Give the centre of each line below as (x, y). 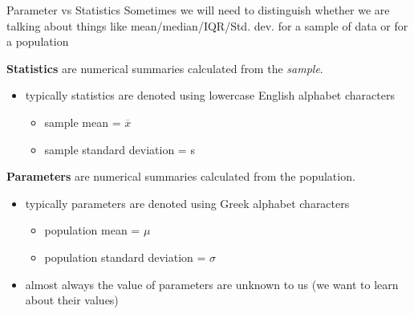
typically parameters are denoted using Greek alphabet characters (187, 203)
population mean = (92, 230)
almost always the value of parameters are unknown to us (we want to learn (212, 284)
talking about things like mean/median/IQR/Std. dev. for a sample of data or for (207, 25)
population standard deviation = (125, 257)
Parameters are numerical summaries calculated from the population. (181, 176)
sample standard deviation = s (120, 149)
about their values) (72, 300)
